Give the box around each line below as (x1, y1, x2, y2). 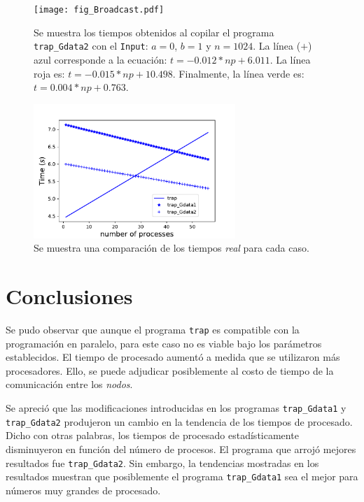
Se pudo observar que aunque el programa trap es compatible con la (6, 322, 300, 336)
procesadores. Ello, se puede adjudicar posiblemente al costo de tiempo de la (6, 363, 334, 378)
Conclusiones (6, 282, 133, 310)
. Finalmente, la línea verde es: (172, 66, 304, 80)
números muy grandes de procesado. (6, 482, 161, 497)
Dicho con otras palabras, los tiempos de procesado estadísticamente (6, 428, 299, 443)
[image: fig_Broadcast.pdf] (34, 5, 164, 15)
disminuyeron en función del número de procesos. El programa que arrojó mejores (6, 441, 356, 456)
